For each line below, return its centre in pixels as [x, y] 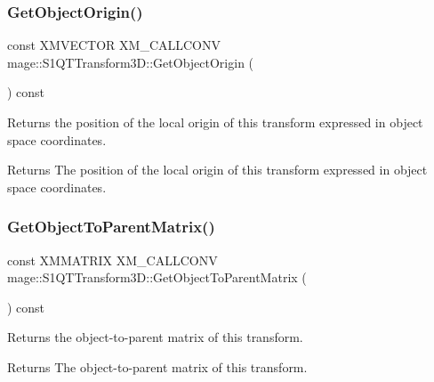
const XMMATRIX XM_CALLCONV [113, 260]
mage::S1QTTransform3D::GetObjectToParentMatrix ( [157, 277]
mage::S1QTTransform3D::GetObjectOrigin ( [131, 62]
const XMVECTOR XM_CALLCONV [114, 45]
